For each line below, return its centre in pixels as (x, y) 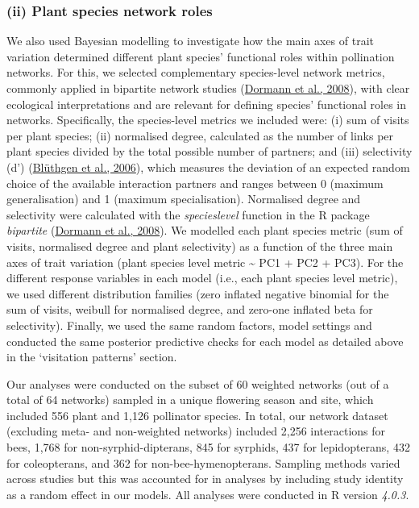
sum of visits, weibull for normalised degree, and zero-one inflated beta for (190, 309)
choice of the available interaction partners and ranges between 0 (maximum (195, 183)
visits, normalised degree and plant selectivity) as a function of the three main (200, 246)
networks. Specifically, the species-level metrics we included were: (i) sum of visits (208, 120)
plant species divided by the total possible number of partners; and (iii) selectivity (209, 151)
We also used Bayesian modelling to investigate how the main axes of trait (190, 41)
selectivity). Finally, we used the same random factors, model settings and (189, 325)
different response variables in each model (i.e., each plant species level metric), (202, 278)
